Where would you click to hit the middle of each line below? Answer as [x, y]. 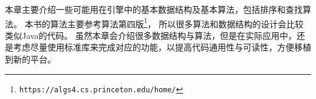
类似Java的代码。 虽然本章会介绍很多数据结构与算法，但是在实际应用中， [151, 35]
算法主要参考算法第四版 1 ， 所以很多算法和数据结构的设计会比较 [177, 22]
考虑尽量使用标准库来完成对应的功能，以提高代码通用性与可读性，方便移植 [162, 47]
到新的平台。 [30, 59]
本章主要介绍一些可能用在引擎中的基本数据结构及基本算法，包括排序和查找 [154, 9]
